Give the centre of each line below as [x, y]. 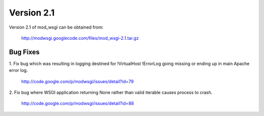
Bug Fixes [24, 52]
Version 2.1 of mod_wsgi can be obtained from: [56, 27]
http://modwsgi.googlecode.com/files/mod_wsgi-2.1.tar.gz [80, 38]
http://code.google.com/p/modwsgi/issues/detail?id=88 [78, 103]
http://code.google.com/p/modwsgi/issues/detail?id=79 [77, 81]
